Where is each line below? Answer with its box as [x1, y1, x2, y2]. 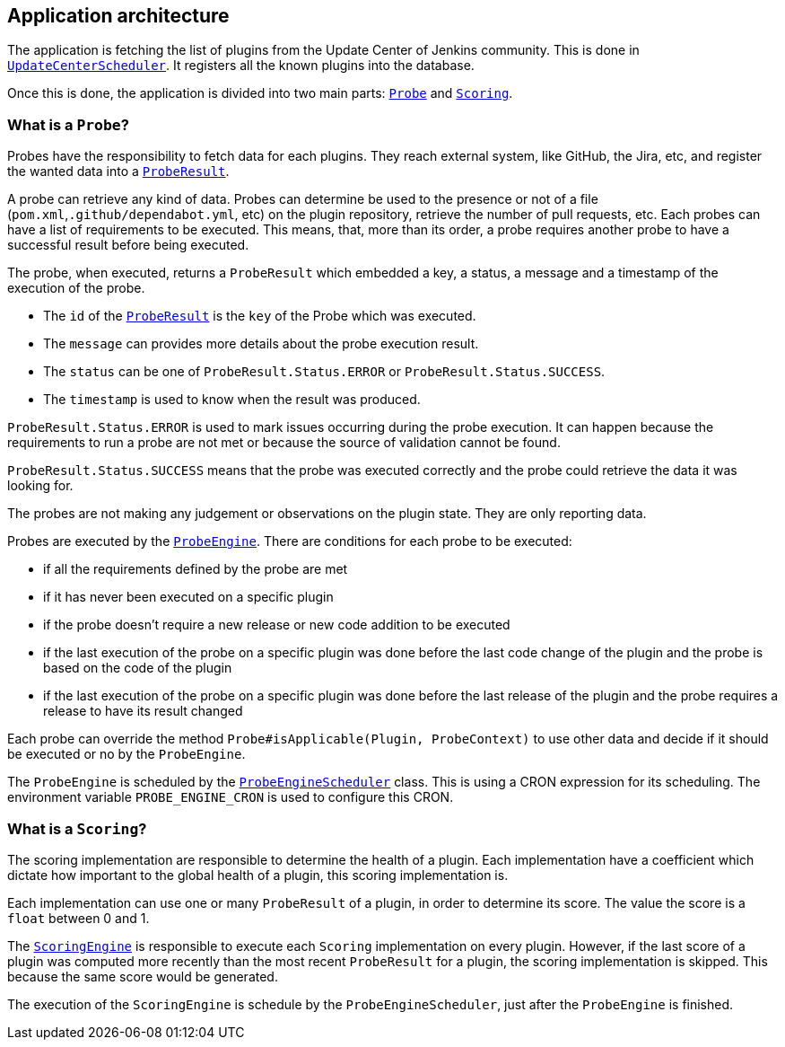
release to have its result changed [43, 703, 243, 719]
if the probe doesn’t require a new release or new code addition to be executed [43, 617, 510, 633]
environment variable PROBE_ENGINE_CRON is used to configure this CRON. [7, 789, 454, 805]
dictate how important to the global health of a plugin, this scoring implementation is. [7, 867, 509, 883]
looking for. [7, 478, 74, 494]
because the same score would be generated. [7, 968, 278, 984]
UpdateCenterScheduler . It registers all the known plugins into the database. [7, 57, 475, 74]
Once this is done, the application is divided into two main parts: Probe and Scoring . [7, 85, 513, 101]
